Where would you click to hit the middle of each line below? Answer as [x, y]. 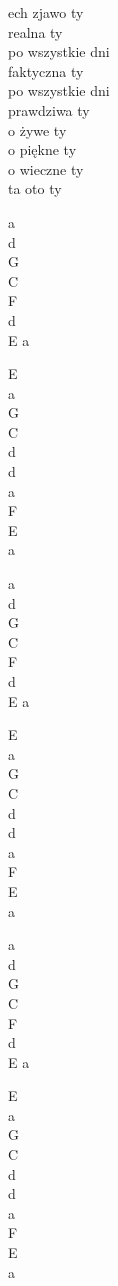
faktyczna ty [46, 70]
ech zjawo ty [46, 12]
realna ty [35, 31]
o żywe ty [37, 129]
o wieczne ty [46, 168]
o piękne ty [42, 149]
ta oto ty [35, 188]
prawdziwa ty [49, 109]
